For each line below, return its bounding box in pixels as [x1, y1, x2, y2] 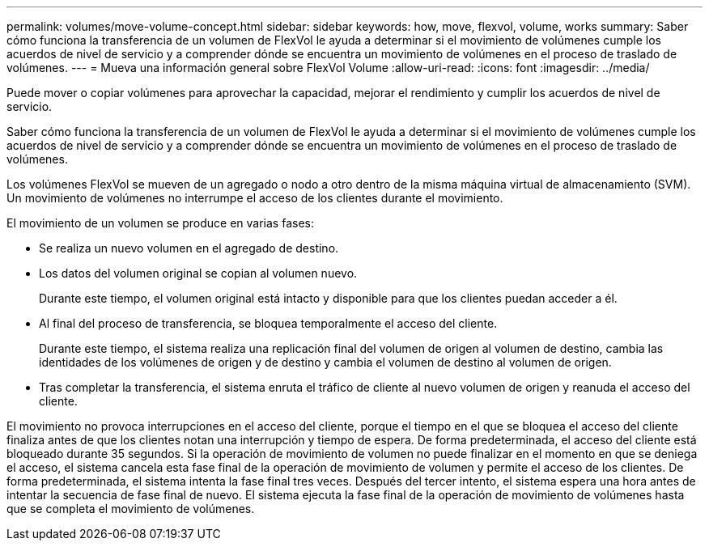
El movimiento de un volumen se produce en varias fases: [6, 216, 314, 230]
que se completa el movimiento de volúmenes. [6, 502, 255, 515]
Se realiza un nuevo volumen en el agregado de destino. [39, 241, 339, 255]
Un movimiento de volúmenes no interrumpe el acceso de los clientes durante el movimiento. [6, 191, 503, 205]
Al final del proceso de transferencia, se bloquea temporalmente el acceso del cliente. [39, 316, 498, 330]
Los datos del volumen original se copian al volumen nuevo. [39, 266, 358, 280]
